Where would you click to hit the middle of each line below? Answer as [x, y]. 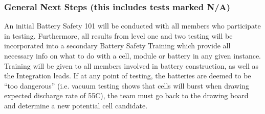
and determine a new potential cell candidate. [76, 105]
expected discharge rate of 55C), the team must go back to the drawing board [126, 95]
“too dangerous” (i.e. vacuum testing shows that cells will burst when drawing [127, 85]
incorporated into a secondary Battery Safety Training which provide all [117, 46]
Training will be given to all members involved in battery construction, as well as [131, 65]
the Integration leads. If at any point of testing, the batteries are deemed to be [128, 76]
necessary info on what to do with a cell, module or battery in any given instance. [133, 55]
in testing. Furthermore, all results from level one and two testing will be [118, 35]
